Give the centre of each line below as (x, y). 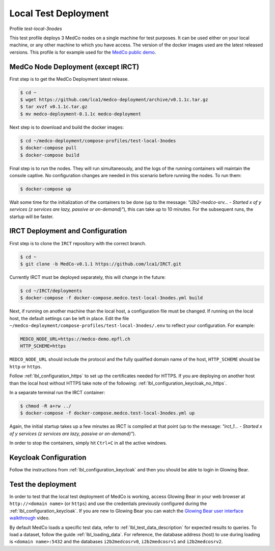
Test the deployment (43, 484)
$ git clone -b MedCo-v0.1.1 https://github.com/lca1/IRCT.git (101, 264)
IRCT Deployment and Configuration (68, 231)
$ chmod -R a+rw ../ (46, 406)
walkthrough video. (30, 518)
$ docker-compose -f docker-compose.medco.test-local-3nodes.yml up (107, 413)
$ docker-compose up (46, 189)
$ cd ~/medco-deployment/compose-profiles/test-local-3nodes (98, 141)
